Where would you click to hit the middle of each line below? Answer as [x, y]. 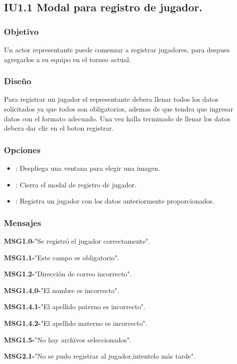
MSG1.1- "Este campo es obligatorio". [62, 257]
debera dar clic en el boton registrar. [59, 128]
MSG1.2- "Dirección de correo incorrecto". [68, 274]
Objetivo [21, 31]
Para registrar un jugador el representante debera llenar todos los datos [111, 99]
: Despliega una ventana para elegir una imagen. [88, 168]
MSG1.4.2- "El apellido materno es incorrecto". [76, 323]
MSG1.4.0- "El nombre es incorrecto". [62, 290]
